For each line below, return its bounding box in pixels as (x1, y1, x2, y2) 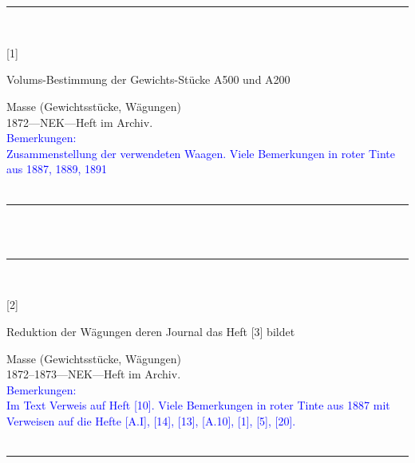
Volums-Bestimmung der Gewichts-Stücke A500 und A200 (6, 71, 290, 88)
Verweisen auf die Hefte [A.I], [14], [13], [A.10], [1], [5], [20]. (6, 412, 296, 429)
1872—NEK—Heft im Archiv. (6, 113, 153, 130)
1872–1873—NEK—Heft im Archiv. (6, 366, 181, 382)
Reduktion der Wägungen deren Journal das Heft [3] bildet (6, 323, 295, 339)
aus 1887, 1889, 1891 (6, 160, 108, 177)
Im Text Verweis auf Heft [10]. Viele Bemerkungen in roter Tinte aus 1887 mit (6, 397, 390, 414)
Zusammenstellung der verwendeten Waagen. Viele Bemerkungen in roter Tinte (6, 144, 396, 161)
